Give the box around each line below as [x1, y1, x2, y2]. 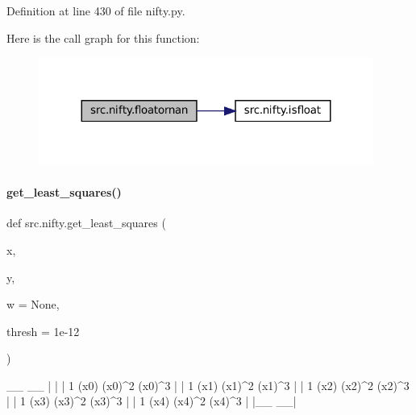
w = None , [6, 296, 60, 313]
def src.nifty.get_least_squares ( [6, 214, 166, 231]
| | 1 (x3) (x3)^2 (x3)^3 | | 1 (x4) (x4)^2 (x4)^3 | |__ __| [6, 392, 297, 409]
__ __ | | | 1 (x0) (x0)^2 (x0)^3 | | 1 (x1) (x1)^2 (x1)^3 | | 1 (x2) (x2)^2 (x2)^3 [6, 376, 410, 393]
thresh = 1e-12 [6, 322, 80, 339]
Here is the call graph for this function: [6, 29, 200, 46]
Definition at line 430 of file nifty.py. [6, 2, 185, 19]
